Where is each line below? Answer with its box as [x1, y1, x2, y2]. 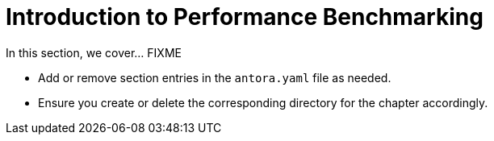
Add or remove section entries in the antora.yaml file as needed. [38, 70, 391, 85]
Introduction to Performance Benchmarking [6, 3, 484, 31]
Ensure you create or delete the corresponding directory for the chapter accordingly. [38, 95, 488, 110]
